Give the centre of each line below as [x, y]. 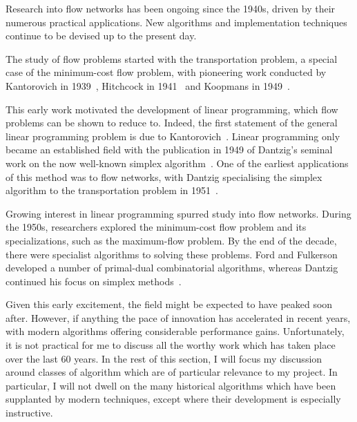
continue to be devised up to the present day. [101, 36]
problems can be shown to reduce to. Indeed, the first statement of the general [172, 123]
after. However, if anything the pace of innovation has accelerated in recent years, [178, 317]
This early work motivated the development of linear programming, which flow [172, 109]
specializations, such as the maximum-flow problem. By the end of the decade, [171, 240]
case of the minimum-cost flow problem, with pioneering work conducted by [166, 72]
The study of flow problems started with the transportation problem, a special [172, 58]
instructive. [29, 413]
